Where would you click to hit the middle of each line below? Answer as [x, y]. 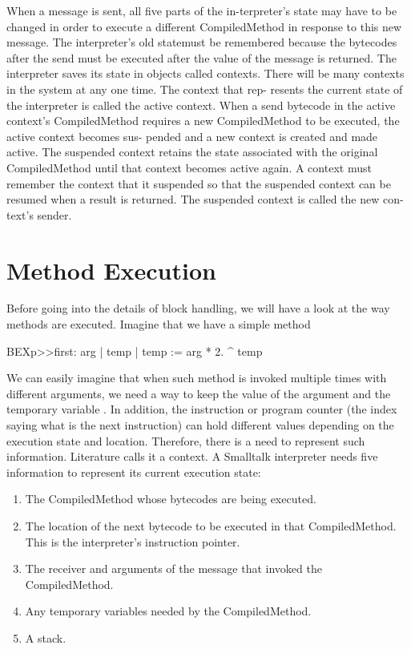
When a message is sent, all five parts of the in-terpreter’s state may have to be [202, 10]
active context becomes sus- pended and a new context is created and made [192, 136]
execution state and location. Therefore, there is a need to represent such [186, 440]
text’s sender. [39, 214]
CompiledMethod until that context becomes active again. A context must [189, 167]
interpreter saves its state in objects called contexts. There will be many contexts [205, 73]
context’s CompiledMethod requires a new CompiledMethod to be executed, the [203, 121]
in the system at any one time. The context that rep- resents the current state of [205, 89]
